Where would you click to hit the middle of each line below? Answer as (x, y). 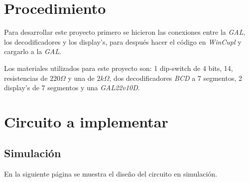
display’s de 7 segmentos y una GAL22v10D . (72, 88)
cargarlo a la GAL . (33, 51)
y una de (81, 78)
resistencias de (26, 78)
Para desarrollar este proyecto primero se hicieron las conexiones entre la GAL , (125, 32)
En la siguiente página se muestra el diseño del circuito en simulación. (111, 174)
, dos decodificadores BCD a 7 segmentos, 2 (176, 78)
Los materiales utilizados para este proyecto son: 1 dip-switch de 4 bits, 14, (119, 68)
